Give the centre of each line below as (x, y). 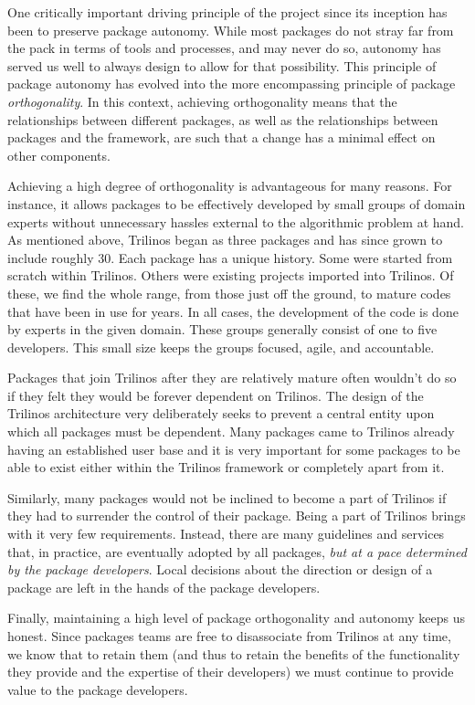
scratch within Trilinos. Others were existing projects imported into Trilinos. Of (231, 275)
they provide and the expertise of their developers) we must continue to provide (231, 672)
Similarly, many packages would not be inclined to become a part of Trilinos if (227, 497)
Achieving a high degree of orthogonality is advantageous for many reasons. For (230, 186)
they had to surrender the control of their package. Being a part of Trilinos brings (237, 516)
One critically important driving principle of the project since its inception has (227, 12)
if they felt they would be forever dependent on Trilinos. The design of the (216, 395)
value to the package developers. (98, 689)
